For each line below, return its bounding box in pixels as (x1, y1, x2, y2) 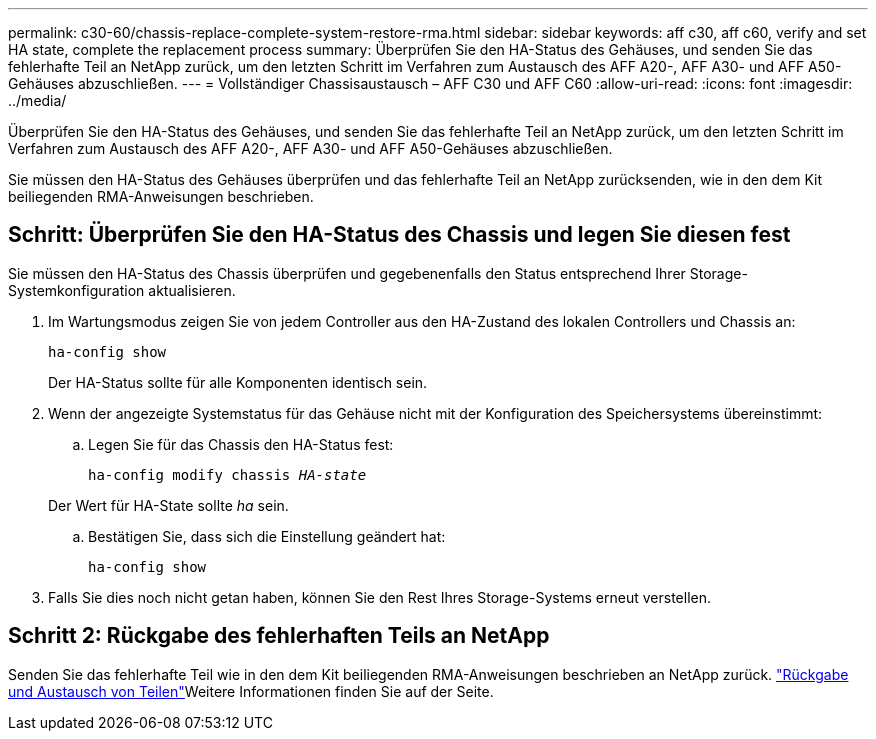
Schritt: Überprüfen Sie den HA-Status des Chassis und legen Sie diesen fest (8, 222, 791, 248)
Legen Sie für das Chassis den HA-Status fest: (88, 435, 394, 453)
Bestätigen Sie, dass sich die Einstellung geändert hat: (88, 527, 446, 545)
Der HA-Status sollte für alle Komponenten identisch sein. (48, 373, 428, 391)
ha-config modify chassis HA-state (88, 466, 367, 483)
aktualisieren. (148, 281, 236, 299)
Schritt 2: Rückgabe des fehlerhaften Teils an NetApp (8, 623, 550, 649)
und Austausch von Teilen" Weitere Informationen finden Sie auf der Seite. (8, 682, 494, 700)
